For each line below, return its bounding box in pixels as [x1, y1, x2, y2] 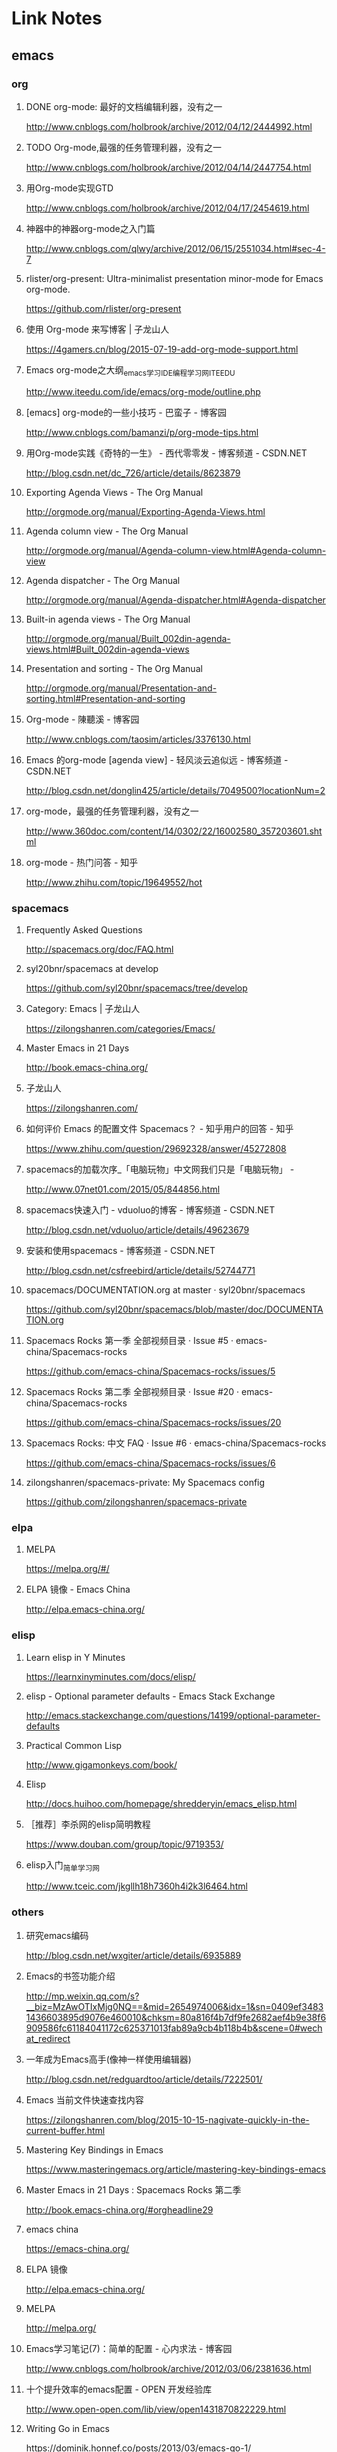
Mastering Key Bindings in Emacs [25, 2143, 164, 2156]
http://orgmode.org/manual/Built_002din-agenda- [25, 632, 231, 644]
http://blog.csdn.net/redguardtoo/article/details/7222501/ [25, 2073, 263, 2085]
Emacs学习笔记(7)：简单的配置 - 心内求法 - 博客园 [25, 2342, 233, 2354]
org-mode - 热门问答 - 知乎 [25, 856, 139, 868]
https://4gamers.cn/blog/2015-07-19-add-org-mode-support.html [25, 343, 299, 355]
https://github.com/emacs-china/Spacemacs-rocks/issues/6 [25, 1457, 276, 1469]
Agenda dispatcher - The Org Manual [25, 574, 181, 586]
